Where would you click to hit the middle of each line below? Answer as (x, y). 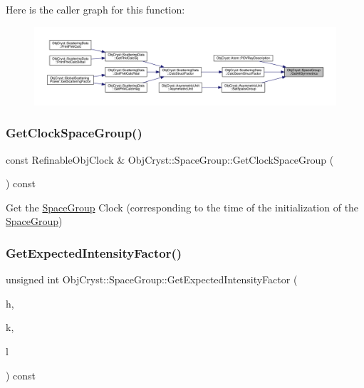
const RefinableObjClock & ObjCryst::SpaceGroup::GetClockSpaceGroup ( (170, 159)
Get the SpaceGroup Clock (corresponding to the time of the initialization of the (182, 207)
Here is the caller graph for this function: (95, 9)
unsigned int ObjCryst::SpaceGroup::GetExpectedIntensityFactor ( (152, 279)
